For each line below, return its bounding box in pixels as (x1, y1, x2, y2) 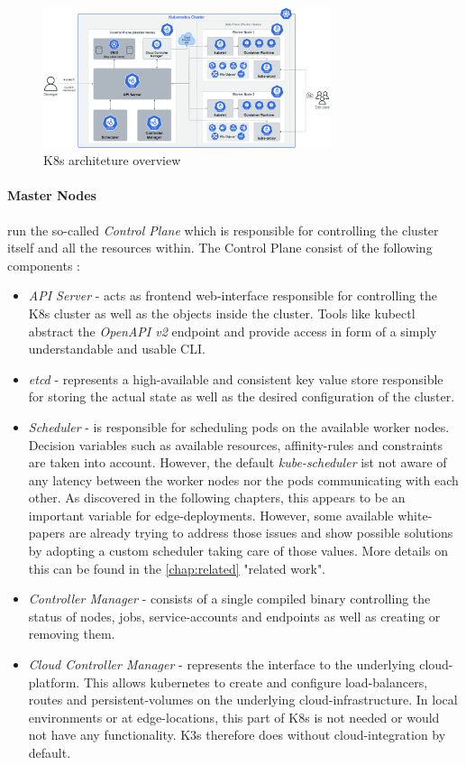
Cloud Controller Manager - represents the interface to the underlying (28, 655, 416, 674)
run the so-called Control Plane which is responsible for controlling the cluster (7, 220, 439, 239)
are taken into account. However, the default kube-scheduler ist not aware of (28, 453, 447, 472)
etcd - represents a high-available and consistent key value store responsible (28, 369, 443, 388)
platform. (28, 672, 80, 691)
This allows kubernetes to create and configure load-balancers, (83, 672, 428, 691)
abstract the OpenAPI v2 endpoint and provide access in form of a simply (28, 321, 437, 340)
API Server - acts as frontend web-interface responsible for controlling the (28, 286, 438, 305)
